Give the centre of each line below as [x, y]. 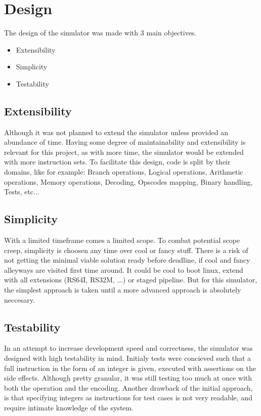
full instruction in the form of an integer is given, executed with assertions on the [130, 368]
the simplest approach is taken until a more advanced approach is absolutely [123, 290]
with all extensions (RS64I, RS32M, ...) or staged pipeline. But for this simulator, [131, 280]
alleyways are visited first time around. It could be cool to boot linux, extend [124, 269]
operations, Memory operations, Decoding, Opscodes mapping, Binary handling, [128, 181]
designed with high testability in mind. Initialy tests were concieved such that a [128, 358]
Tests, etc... [22, 192]
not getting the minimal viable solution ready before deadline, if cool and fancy [127, 260]
